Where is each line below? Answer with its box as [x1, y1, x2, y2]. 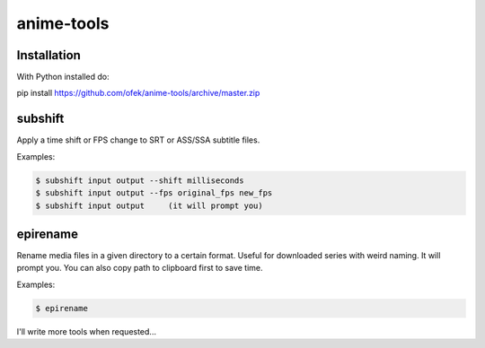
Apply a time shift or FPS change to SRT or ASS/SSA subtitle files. [16, 135, 260, 145]
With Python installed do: [16, 72, 110, 83]
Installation [16, 48, 81, 63]
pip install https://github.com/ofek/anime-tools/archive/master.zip [16, 88, 260, 99]
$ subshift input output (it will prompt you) [35, 200, 264, 211]
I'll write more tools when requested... [16, 326, 157, 336]
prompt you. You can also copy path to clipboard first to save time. [16, 263, 264, 274]
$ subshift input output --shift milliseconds [35, 175, 244, 186]
